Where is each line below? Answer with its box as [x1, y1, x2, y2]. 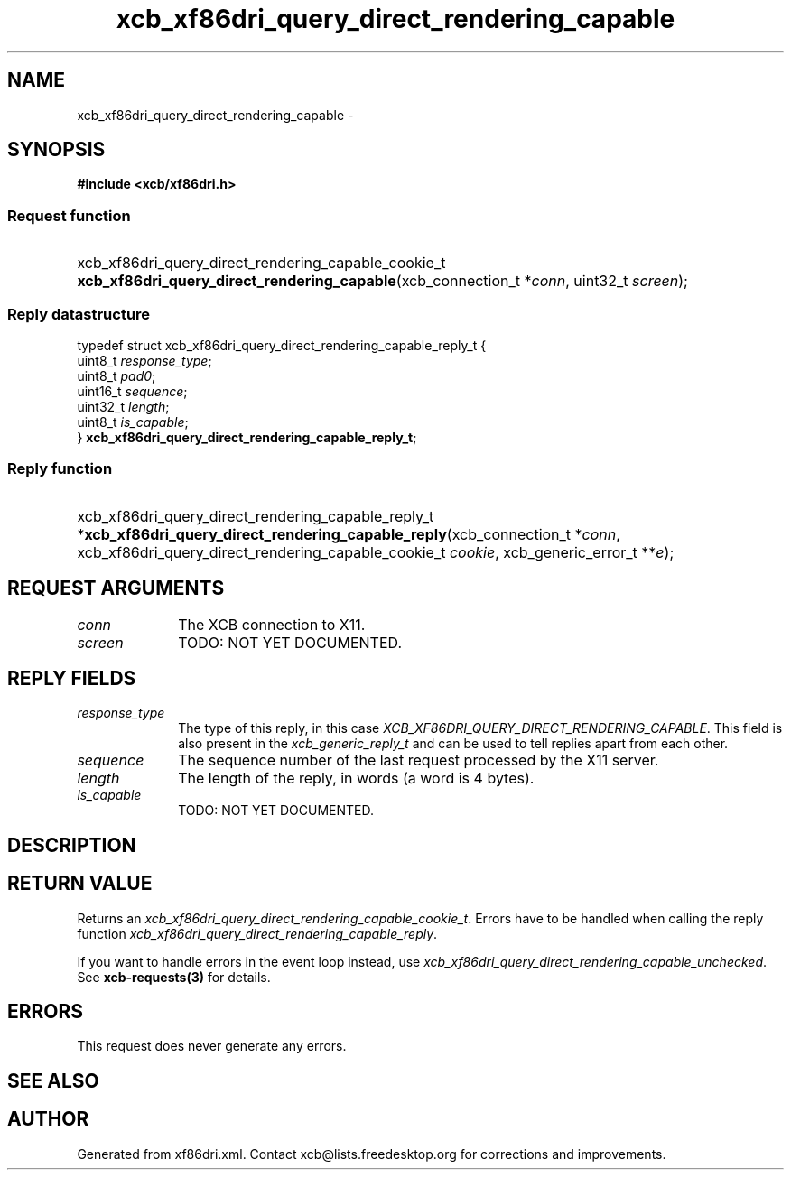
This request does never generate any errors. [77, 1038, 347, 1054]
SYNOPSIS [7, 138, 106, 162]
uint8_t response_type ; [77, 352, 212, 368]
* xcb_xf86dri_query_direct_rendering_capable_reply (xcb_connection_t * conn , [77, 524, 620, 543]
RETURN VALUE [7, 872, 153, 895]
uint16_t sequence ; [77, 383, 188, 399]
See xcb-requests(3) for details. [77, 968, 271, 985]
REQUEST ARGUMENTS [7, 577, 225, 600]
